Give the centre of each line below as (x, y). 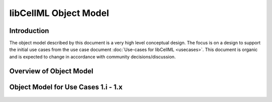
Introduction (29, 31)
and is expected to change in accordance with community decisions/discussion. (92, 56)
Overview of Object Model (51, 71)
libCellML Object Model (59, 13)
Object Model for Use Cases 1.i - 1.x (66, 87)
